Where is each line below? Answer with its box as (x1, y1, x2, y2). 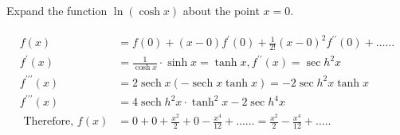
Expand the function (6, 2, 108, 18)
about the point (182, 2, 260, 18)
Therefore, (23, 116, 74, 128)
